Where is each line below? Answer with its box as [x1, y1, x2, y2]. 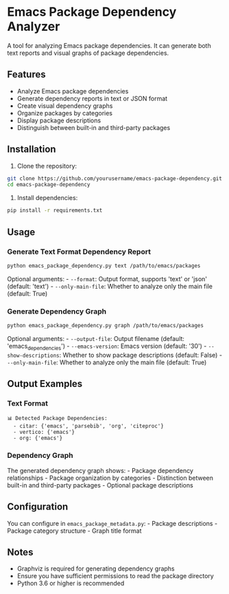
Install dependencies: [16, 194, 78, 202]
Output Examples [7, 378, 83, 390]
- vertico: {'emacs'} [13, 429, 75, 436]
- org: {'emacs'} [13, 434, 63, 442]
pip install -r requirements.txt [7, 207, 103, 214]
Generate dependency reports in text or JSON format [16, 94, 168, 102]
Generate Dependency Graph [7, 307, 107, 316]
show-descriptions [7, 352, 60, 359]
